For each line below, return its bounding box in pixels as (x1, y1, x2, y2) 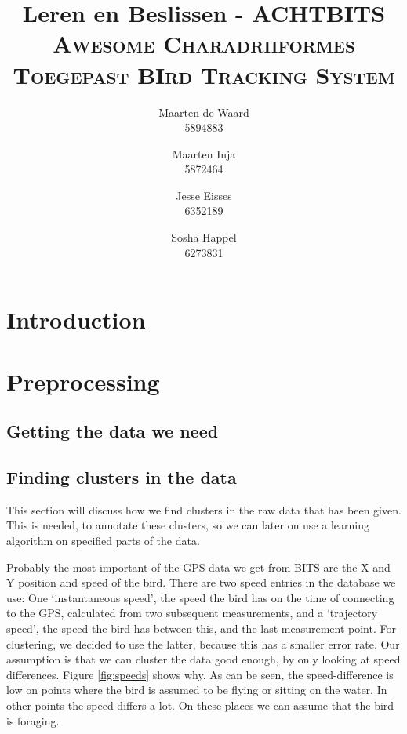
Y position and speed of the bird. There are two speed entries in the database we (6, 574, 396, 590)
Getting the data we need (6, 419, 219, 443)
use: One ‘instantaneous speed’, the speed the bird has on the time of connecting (6, 589, 394, 605)
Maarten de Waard (158, 104, 249, 120)
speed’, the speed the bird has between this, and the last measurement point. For (6, 620, 396, 636)
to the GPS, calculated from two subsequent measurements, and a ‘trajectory (6, 605, 378, 621)
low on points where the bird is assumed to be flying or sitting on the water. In (6, 681, 387, 698)
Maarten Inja (172, 145, 236, 162)
